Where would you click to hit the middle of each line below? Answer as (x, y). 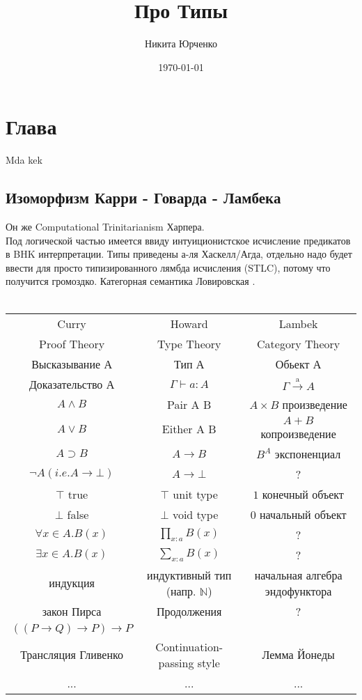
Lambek (298, 323)
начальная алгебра (298, 575)
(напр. (181, 591)
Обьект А (298, 364)
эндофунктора (298, 591)
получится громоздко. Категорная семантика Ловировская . (131, 281)
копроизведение (298, 433)
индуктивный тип (189, 575)
